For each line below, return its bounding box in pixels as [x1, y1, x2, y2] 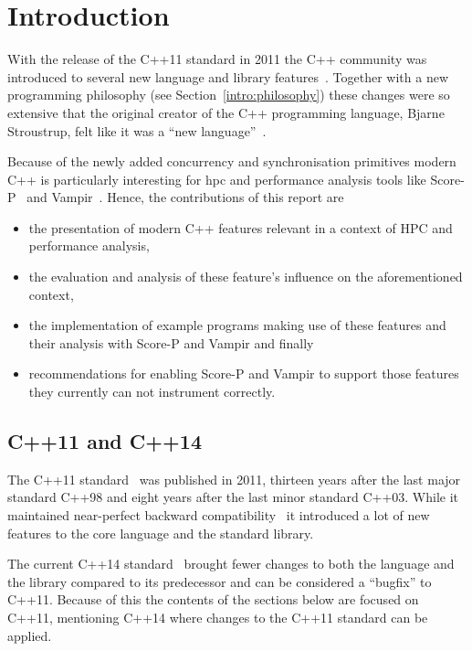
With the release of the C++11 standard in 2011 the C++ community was [7, 49, 427, 69]
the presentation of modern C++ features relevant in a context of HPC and [28, 218, 453, 237]
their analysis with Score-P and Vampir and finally [28, 333, 314, 352]
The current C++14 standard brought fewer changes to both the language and [7, 554, 455, 573]
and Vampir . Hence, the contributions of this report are [26, 187, 344, 207]
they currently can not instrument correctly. [28, 382, 276, 401]
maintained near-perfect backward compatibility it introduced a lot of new [7, 506, 430, 525]
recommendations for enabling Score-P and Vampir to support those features [28, 364, 459, 383]
